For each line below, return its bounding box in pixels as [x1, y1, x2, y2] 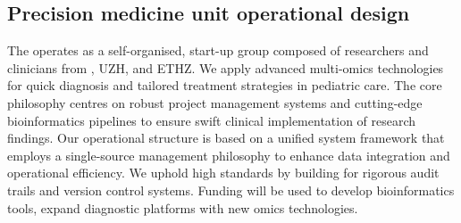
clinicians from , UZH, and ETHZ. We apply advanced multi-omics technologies [7, 58, 444, 77]
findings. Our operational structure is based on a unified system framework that [7, 128, 445, 147]
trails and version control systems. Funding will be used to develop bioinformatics [7, 180, 455, 199]
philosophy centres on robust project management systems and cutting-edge [7, 93, 423, 111]
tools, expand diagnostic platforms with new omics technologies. [7, 198, 358, 217]
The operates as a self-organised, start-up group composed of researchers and [7, 41, 429, 60]
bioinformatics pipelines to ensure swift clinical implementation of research [7, 111, 416, 129]
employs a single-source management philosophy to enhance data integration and [7, 145, 450, 164]
